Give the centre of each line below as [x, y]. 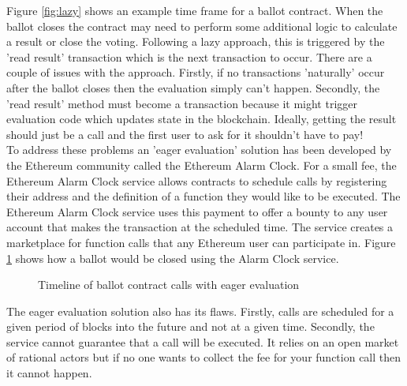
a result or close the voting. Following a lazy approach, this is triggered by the [196, 41]
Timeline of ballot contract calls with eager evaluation [169, 285]
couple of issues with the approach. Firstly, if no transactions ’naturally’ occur [196, 72]
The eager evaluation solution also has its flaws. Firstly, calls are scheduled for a [200, 311]
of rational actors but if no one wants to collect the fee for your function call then [204, 357]
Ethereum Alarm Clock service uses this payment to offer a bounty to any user [197, 211]
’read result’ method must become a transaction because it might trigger [182, 103]
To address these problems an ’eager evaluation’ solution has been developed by [199, 150]
